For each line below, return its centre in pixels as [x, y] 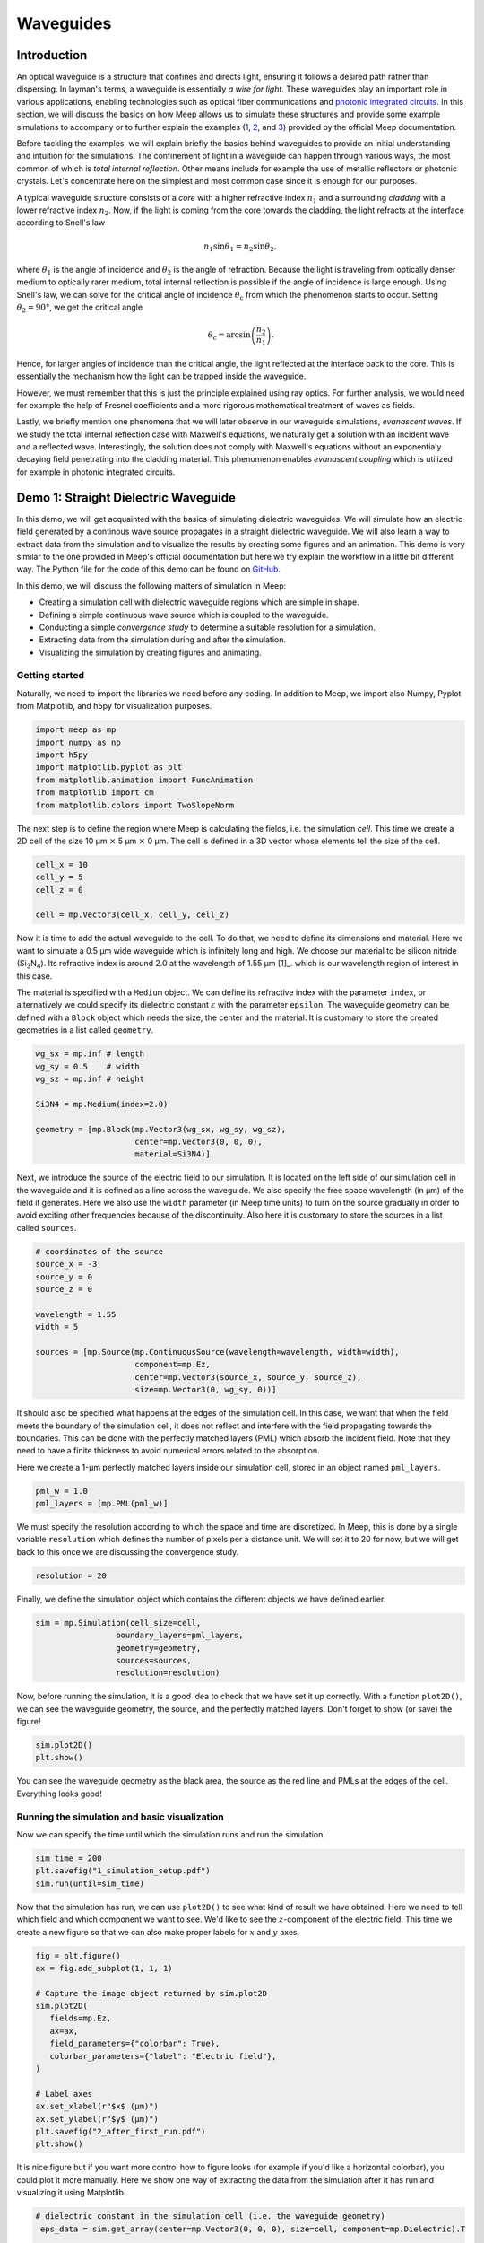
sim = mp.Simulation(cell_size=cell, [118, 1623]
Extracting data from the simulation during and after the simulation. [163, 640]
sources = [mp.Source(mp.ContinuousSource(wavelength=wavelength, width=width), [217, 1352]
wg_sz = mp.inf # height [90, 1078]
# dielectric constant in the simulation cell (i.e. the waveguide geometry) [210, 2217]
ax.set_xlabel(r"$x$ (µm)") [97, 2107]
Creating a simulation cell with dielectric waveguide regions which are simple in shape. [199, 602]
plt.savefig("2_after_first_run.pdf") [121, 2131]
